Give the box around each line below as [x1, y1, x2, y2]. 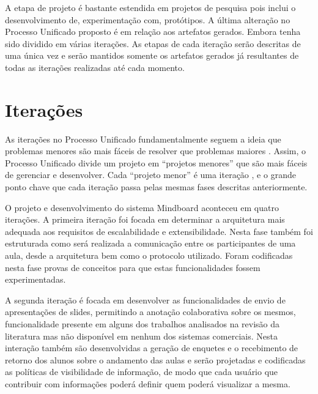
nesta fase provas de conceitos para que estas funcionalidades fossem [5, 261, 261, 273]
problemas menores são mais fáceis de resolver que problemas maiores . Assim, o [5, 144, 306, 157]
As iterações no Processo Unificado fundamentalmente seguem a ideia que [5, 132, 281, 145]
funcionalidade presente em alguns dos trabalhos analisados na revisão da [5, 318, 280, 330]
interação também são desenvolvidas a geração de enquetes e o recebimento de [5, 341, 298, 354]
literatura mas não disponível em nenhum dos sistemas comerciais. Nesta [5, 329, 278, 342]
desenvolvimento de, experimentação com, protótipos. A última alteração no [5, 13, 290, 26]
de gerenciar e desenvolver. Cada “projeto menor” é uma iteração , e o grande [5, 168, 296, 181]
